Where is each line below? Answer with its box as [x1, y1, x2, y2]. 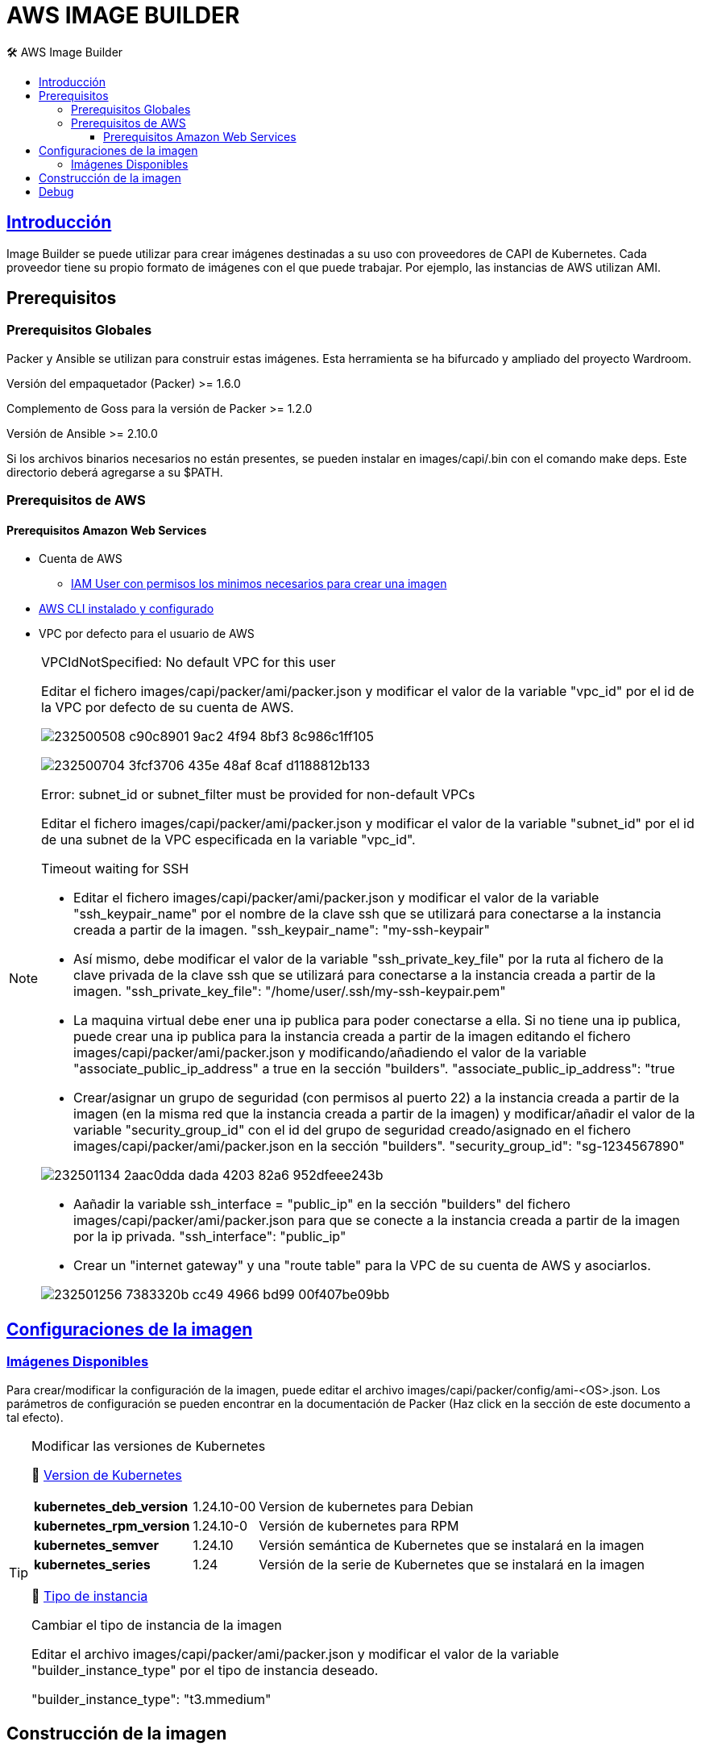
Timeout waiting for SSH [41, 860, 189, 877]
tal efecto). [6, 1410, 64, 1424]
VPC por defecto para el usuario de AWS [39, 627, 255, 641]
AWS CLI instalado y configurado [39, 602, 214, 616]
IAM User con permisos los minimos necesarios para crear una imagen [71, 577, 447, 591]
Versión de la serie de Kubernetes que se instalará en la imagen [259, 1556, 645, 1573]
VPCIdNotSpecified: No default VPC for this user [41, 654, 336, 671]
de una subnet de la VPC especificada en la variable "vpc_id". [41, 831, 416, 848]
